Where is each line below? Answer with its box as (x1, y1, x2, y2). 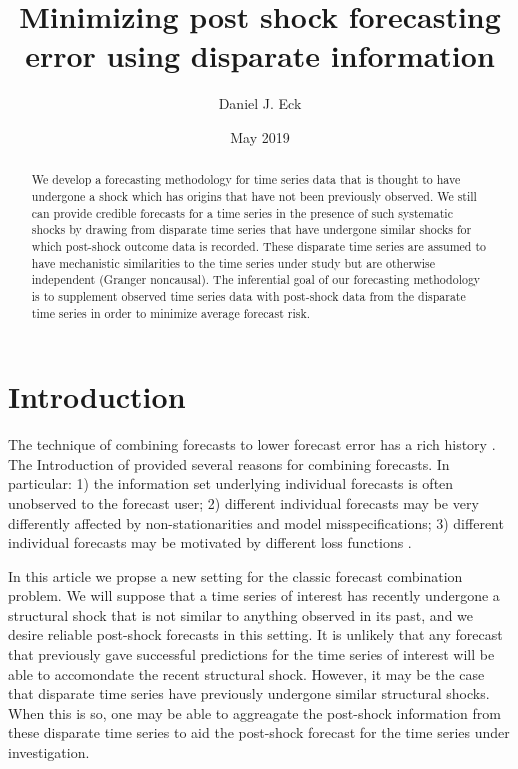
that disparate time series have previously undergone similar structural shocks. (8, 683, 490, 704)
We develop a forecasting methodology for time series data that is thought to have (31, 171, 461, 188)
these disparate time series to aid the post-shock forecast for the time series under (8, 722, 510, 743)
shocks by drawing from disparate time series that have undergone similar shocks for (31, 221, 472, 238)
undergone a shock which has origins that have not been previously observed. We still (31, 187, 477, 204)
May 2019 (230, 126, 290, 147)
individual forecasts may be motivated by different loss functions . (8, 532, 412, 553)
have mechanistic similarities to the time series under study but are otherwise (31, 254, 436, 271)
